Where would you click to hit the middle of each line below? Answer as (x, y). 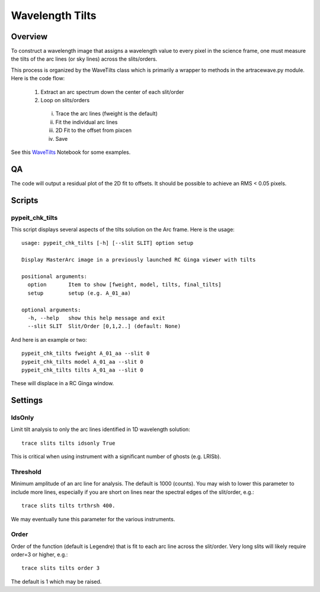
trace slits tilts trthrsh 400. (68, 506)
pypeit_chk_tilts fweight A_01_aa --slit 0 (86, 353)
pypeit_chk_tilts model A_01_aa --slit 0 (82, 362)
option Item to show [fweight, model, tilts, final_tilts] (124, 285)
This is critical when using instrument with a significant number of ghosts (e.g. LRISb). (116, 456)
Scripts (25, 200)
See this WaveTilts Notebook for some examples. (71, 152)
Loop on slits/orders (65, 100)
